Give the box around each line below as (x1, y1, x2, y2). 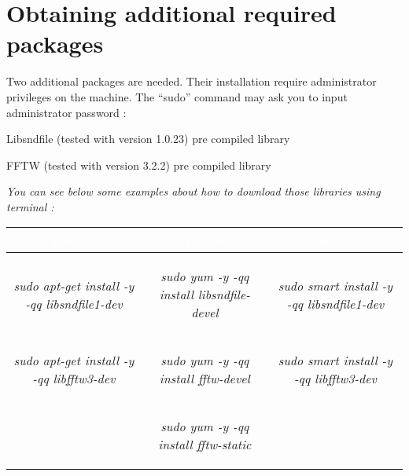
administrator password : (6, 104, 127, 120)
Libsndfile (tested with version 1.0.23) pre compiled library (6, 130, 290, 147)
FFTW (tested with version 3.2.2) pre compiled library (6, 156, 271, 173)
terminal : (6, 198, 54, 214)
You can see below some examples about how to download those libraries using (6, 183, 381, 200)
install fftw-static (158, 435, 252, 454)
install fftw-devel (159, 369, 250, 388)
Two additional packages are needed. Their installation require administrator (6, 73, 377, 90)
